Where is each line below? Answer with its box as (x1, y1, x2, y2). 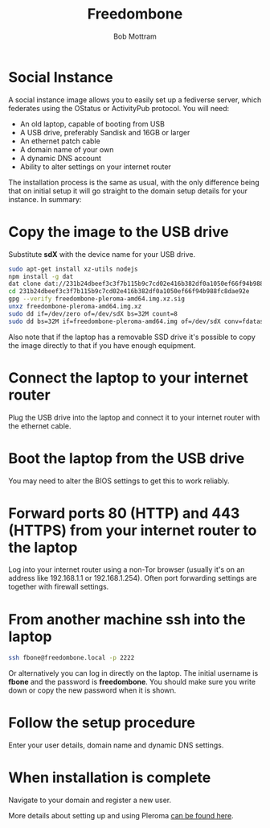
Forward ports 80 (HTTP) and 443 (8, 504, 240, 522)
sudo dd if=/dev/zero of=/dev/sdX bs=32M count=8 (8, 309, 178, 318)
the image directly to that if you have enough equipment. (8, 340, 196, 350)
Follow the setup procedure (8, 714, 195, 732)
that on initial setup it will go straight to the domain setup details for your (8, 186, 247, 196)
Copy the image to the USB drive (8, 222, 229, 241)
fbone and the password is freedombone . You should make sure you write (8, 677, 256, 687)
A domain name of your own (19, 144, 114, 154)
